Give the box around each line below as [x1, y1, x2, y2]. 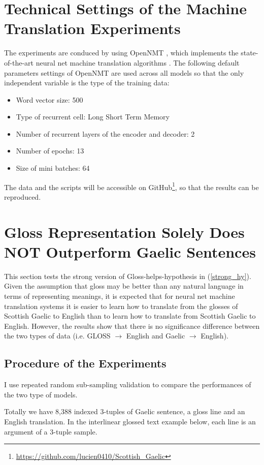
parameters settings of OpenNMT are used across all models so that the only [4, 67, 244, 78]
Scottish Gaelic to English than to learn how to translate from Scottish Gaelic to [4, 311, 256, 321]
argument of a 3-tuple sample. [4, 426, 97, 437]
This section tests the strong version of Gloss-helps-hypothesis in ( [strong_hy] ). [4, 270, 251, 281]
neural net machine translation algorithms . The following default [36, 57, 240, 68]
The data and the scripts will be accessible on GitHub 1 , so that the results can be [4, 180, 259, 192]
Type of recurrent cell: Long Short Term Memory [16, 111, 170, 122]
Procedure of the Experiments [4, 355, 167, 371]
